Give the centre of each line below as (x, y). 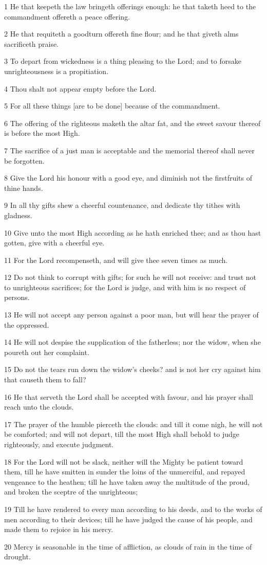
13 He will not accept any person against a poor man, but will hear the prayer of (131, 315)
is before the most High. (42, 133)
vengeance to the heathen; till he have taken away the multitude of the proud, (127, 481)
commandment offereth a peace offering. (67, 16)
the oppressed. (27, 324)
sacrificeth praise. (32, 43)
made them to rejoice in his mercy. (59, 529)
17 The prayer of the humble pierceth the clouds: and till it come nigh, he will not (133, 424)
